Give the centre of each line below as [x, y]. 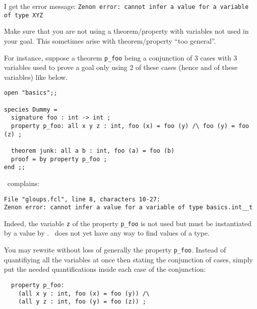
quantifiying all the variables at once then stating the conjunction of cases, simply [128, 259]
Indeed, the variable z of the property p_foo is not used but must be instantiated [128, 223]
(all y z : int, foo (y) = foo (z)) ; [82, 302]
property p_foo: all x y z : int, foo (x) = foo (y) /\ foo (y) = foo [130, 126]
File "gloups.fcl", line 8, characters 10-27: [82, 199]
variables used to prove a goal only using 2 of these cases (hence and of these [121, 67]
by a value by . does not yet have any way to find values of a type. [107, 233]
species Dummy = [31, 109]
